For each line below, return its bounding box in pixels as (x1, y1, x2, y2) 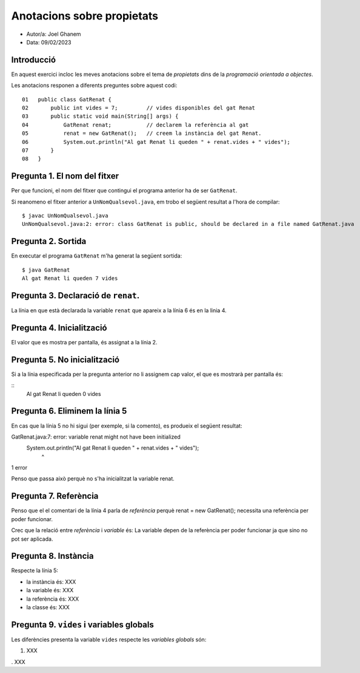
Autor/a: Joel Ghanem (26, 30, 81, 38)
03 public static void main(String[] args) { (22, 113, 179, 120)
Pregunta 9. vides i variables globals (11, 620, 154, 630)
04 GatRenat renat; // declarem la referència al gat (22, 121, 249, 128)
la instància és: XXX (26, 578, 76, 586)
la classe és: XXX (26, 604, 70, 611)
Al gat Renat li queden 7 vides (22, 275, 118, 282)
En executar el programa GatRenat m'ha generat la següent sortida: (11, 252, 182, 259)
